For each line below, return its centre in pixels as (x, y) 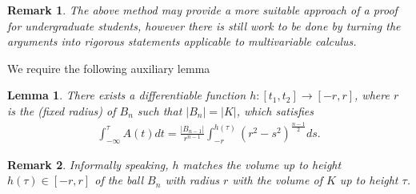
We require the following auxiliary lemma (109, 68)
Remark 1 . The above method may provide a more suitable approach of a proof (202, 10)
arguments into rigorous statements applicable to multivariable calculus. (182, 41)
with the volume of (277, 180)
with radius (192, 180)
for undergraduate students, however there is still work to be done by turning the (204, 25)
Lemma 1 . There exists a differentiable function (127, 95)
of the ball (119, 180)
